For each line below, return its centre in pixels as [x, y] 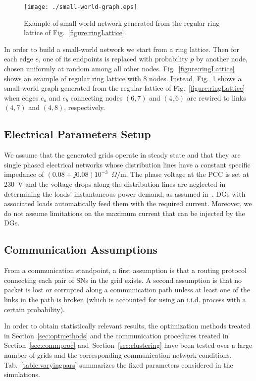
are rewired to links [216, 97]
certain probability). [35, 309]
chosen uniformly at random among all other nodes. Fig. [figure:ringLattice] [119, 69]
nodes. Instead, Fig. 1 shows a [195, 78]
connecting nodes [97, 97]
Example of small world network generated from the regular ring [122, 23]
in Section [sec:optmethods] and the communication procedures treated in [116, 335]
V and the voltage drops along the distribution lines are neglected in [122, 184]
